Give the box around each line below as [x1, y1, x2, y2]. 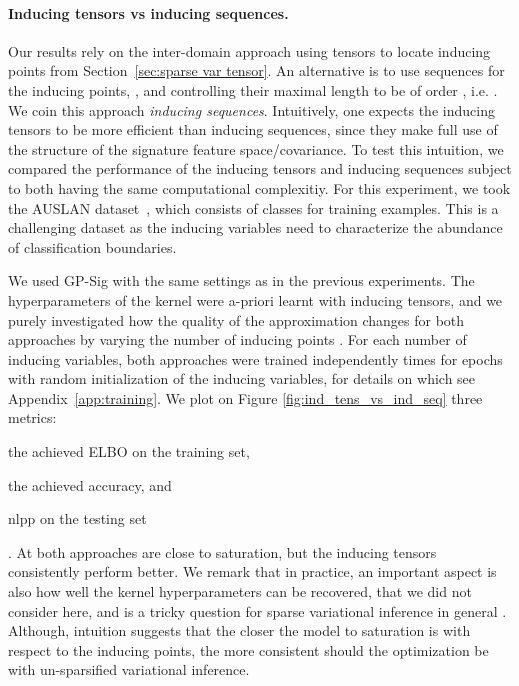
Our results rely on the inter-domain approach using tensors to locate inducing [8, 40, 491, 61]
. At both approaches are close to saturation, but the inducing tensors [8, 541, 437, 562]
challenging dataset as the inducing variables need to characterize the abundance [8, 217, 503, 238]
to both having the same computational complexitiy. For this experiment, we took [8, 177, 511, 198]
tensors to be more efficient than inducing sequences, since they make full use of [8, 119, 498, 140]
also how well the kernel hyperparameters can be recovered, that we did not [8, 581, 472, 602]
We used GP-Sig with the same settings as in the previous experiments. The [8, 270, 475, 291]
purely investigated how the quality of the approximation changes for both [8, 309, 465, 330]
